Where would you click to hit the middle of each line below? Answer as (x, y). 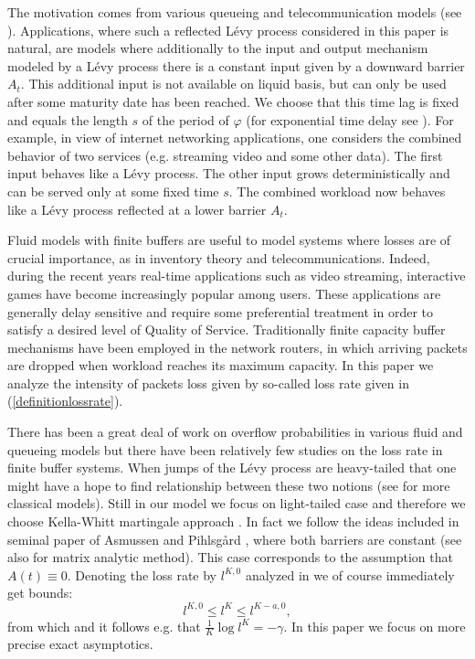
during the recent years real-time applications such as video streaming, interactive (237, 276)
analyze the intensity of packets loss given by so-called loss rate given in (208, 383)
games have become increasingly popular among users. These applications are (224, 293)
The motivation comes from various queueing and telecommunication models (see (235, 12)
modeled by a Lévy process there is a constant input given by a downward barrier (236, 65)
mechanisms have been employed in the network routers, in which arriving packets (237, 347)
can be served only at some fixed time (113, 191)
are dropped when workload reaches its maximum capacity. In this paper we (221, 365)
